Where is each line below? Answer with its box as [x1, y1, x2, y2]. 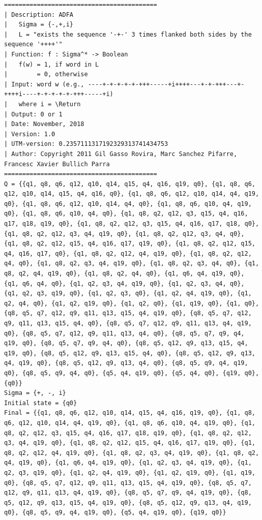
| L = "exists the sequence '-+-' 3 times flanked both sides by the [4, 30, 252, 38]
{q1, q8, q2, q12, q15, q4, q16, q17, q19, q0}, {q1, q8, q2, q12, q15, [4, 240, 255, 248]
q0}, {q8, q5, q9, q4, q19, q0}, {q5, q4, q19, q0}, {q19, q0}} [4, 509, 226, 516]
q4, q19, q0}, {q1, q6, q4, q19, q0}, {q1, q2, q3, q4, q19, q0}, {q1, [4, 459, 252, 467]
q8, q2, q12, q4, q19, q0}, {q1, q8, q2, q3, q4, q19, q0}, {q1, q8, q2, [4, 449, 259, 456]
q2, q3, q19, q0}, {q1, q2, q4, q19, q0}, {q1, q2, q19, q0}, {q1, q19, [4, 469, 255, 476]
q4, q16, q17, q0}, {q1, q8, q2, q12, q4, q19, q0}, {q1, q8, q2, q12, [4, 250, 252, 257]
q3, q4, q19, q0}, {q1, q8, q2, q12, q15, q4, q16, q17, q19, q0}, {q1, [4, 439, 255, 447]
